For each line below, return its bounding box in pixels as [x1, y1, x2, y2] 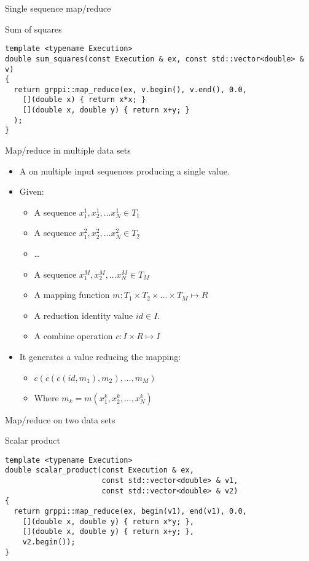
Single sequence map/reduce [5, 2, 111, 14]
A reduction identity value [34, 308, 133, 321]
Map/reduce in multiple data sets [5, 144, 131, 157]
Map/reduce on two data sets [5, 413, 115, 426]
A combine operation [34, 329, 113, 342]
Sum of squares [5, 22, 62, 35]
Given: [19, 185, 44, 198]
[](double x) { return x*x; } [22, 95, 146, 104]
